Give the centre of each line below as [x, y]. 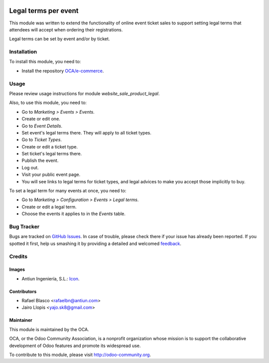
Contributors [23, 291]
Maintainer [21, 320]
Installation [23, 52]
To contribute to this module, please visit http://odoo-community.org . [80, 355]
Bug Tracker [24, 227]
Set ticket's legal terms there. [52, 154]
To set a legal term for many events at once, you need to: [68, 191]
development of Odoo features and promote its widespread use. [75, 346]
